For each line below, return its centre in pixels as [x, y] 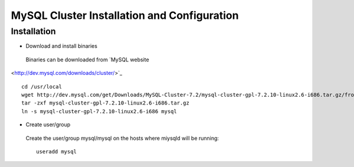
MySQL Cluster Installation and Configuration [125, 15]
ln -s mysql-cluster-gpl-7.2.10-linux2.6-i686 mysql [99, 111]
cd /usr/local [42, 86]
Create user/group [48, 125]
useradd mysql [56, 151]
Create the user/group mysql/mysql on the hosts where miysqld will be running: [122, 138]
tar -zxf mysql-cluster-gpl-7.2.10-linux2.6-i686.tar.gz [106, 103]
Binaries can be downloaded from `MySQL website [88, 60]
